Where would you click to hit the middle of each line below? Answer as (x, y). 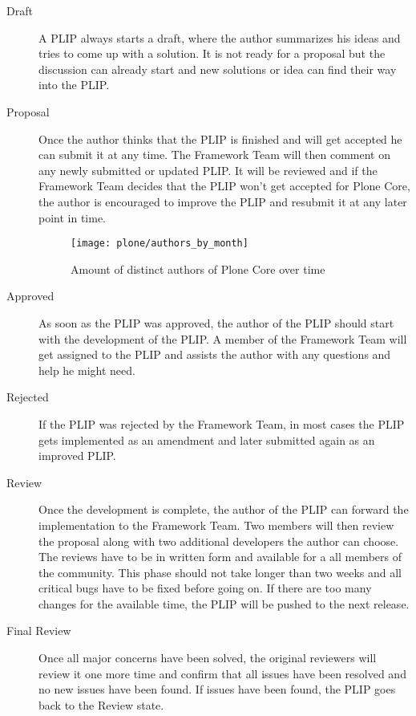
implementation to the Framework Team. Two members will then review (216, 525)
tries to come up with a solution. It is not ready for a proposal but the (212, 53)
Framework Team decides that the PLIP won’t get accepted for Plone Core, (224, 186)
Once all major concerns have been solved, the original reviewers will (208, 658)
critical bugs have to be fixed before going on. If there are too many (205, 588)
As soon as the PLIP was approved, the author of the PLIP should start (216, 322)
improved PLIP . (77, 456)
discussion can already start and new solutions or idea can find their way (218, 69)
